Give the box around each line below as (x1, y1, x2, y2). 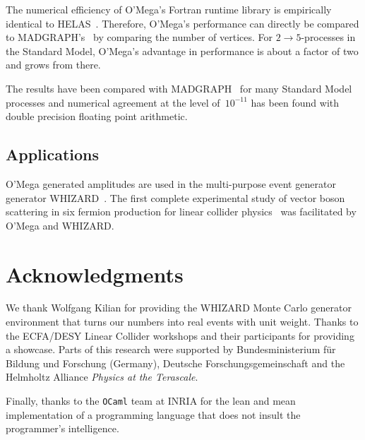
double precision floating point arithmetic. (6, 109, 188, 124)
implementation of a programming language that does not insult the (6, 407, 301, 422)
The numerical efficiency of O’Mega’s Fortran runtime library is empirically (6, 2, 332, 16)
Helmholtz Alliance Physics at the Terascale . (6, 369, 198, 384)
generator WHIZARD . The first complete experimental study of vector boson (6, 190, 345, 205)
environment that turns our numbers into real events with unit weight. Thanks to (6, 314, 359, 329)
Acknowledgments (6, 259, 184, 288)
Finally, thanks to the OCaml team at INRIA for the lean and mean (6, 393, 296, 408)
